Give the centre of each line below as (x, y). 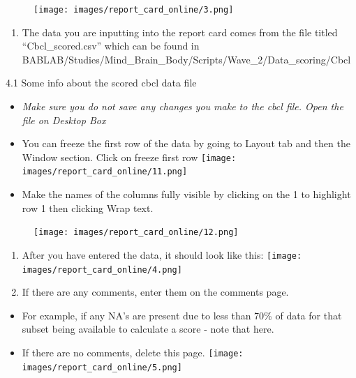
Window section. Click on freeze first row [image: (129, 157)
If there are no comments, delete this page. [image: (133, 353)
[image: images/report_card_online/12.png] (136, 233)
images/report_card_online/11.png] (105, 172)
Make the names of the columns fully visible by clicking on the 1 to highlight (186, 194)
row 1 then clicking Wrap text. (88, 207)
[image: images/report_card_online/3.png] (134, 10)
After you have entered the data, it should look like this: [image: (162, 254)
